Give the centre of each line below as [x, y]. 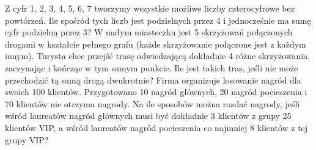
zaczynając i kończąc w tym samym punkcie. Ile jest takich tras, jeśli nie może [152, 67]
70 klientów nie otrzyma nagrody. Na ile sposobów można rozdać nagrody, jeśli [152, 103]
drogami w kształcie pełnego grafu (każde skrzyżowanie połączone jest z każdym [156, 44]
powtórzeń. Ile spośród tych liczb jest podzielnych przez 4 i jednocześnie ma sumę [158, 20]
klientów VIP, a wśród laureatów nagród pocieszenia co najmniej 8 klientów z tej [156, 127]
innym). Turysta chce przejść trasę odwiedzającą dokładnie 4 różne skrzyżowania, [158, 56]
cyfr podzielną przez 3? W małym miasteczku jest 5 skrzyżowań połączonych [149, 32]
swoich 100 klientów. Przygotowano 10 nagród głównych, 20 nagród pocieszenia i [156, 92]
